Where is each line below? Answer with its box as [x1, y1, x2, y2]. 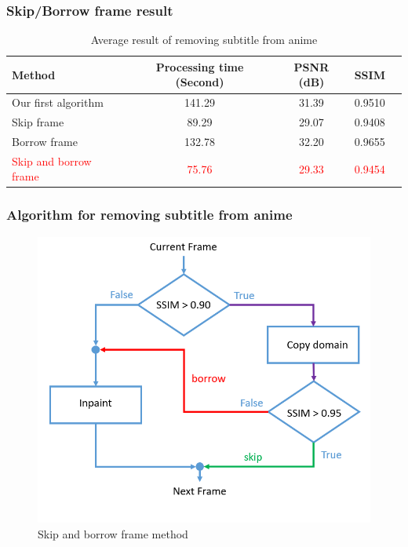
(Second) [175, 74, 224, 90]
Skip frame [12, 114, 64, 130]
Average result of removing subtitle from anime [90, 31, 318, 48]
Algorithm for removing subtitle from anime [6, 205, 293, 224]
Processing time [155, 58, 244, 75]
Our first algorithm [12, 94, 104, 111]
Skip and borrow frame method [38, 525, 188, 542]
